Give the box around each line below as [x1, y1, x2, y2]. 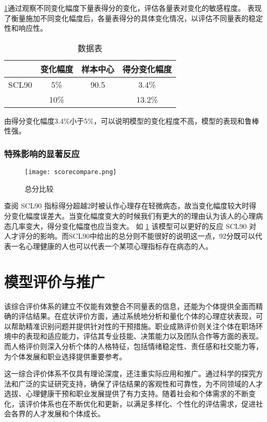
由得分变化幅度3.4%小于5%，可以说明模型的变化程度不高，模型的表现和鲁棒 [4, 115, 259, 126]
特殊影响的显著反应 [4, 147, 80, 160]
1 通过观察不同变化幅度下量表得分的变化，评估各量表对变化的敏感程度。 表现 [4, 3, 262, 13]
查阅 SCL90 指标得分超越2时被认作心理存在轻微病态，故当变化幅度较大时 [4, 200, 249, 211]
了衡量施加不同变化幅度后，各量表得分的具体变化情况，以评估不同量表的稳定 [4, 12, 263, 23]
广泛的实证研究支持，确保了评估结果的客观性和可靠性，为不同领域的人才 [18, 378, 263, 389]
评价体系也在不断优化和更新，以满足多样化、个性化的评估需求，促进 [25, 398, 256, 409]
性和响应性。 [4, 23, 47, 33]
